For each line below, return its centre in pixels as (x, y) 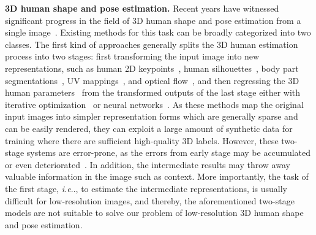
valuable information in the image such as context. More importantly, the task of (157, 176)
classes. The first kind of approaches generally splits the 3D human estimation (152, 44)
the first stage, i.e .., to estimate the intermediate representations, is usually (146, 188)
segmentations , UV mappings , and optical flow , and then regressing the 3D (152, 80)
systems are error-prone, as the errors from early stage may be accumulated (169, 152)
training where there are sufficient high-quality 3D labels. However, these (142, 140)
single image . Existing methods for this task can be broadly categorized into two (158, 32)
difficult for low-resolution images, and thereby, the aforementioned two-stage (150, 200)
